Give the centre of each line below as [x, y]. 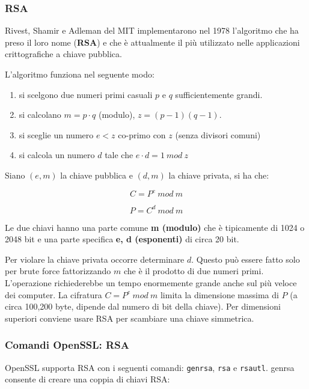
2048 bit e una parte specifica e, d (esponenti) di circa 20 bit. [122, 239]
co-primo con [142, 134]
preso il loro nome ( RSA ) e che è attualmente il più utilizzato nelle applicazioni [152, 42]
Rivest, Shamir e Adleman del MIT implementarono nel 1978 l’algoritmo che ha [152, 30]
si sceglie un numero [56, 134]
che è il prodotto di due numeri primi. [194, 271]
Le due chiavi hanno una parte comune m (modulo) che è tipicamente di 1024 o [155, 227]
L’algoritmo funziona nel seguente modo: [80, 74]
